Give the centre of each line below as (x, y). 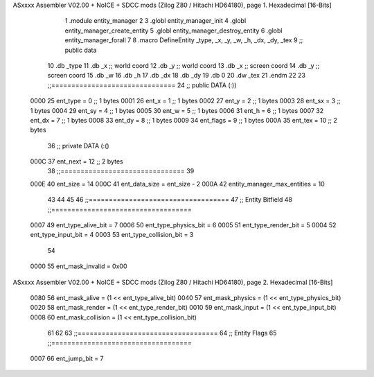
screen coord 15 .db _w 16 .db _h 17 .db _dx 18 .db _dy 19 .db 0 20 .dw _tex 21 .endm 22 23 (177, 76)
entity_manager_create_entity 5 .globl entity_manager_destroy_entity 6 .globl (173, 30)
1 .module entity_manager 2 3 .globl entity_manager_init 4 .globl (155, 21)
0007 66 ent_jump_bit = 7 (67, 358)
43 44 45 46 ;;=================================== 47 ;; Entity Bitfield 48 (170, 200)
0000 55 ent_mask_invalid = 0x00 (79, 266)
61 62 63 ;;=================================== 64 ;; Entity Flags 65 (162, 333)
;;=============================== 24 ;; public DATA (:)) (142, 85)
